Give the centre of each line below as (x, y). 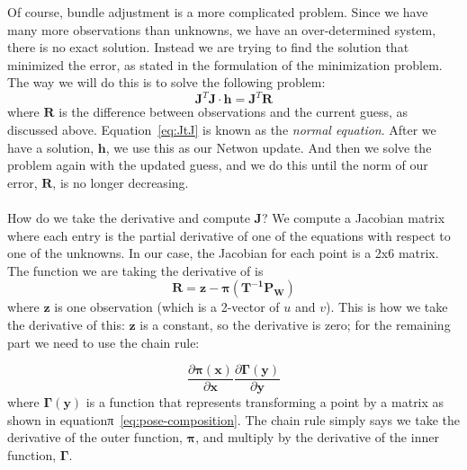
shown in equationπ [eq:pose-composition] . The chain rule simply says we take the (233, 419)
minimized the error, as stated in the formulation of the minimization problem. (225, 64)
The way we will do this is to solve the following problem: (166, 82)
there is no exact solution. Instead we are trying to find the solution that (208, 47)
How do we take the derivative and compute (129, 218)
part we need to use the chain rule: (103, 342)
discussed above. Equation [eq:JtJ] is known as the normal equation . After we (222, 130)
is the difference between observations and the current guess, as (233, 112)
